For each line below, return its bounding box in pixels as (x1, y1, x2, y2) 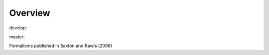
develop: (9, 25, 27, 31)
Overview (9, 7, 50, 18)
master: (9, 34, 25, 40)
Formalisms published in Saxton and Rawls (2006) (9, 43, 113, 49)
